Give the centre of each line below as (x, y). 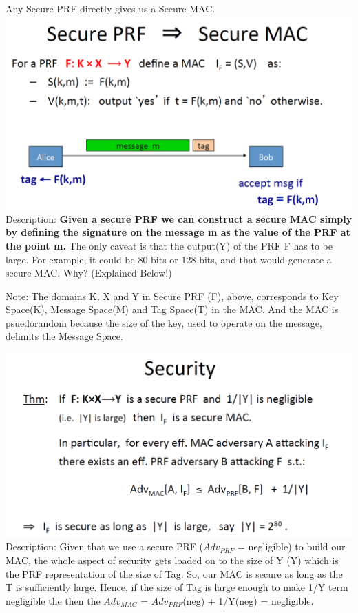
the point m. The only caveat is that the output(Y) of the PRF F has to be (169, 245)
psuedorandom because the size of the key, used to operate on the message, (164, 322)
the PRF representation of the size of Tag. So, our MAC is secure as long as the (174, 573)
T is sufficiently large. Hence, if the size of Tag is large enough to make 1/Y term (177, 587)
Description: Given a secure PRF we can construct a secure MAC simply (179, 218)
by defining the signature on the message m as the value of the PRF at (178, 232)
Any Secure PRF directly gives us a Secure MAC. (110, 8)
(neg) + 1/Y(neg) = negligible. (248, 600)
